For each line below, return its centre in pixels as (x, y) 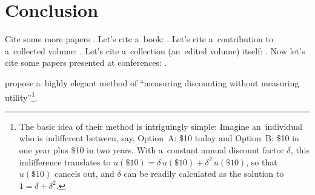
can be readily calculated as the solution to (204, 174)
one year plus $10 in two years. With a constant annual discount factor (151, 149)
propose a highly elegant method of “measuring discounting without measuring (152, 82)
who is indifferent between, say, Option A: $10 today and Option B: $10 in (159, 138)
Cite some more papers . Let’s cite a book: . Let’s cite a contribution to (139, 39)
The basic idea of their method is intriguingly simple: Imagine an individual (161, 126)
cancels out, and (84, 174)
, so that (262, 161)
